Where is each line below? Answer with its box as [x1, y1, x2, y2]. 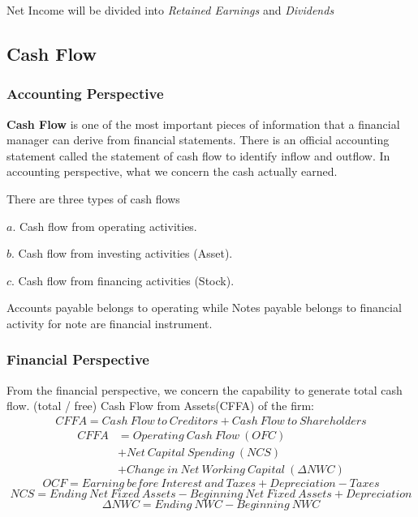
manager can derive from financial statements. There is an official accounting [6, 131, 390, 148]
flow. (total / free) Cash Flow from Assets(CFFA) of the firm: [6, 397, 314, 414]
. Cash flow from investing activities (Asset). [11, 245, 233, 262]
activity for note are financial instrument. [6, 314, 213, 331]
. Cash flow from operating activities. [12, 217, 197, 234]
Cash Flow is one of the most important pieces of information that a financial [6, 115, 400, 132]
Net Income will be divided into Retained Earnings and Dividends [6, 2, 334, 18]
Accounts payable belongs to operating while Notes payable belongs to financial [6, 299, 402, 316]
